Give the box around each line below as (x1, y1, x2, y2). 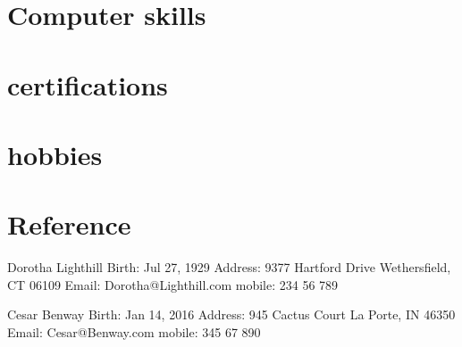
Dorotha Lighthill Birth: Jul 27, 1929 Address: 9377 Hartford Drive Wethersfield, (7, 258, 451, 277)
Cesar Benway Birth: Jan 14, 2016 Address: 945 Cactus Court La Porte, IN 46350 (7, 305, 456, 324)
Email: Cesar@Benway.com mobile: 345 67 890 (7, 323, 261, 342)
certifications (7, 66, 168, 103)
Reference (7, 206, 131, 243)
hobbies (7, 136, 103, 172)
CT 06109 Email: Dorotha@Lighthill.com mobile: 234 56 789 (7, 275, 339, 293)
